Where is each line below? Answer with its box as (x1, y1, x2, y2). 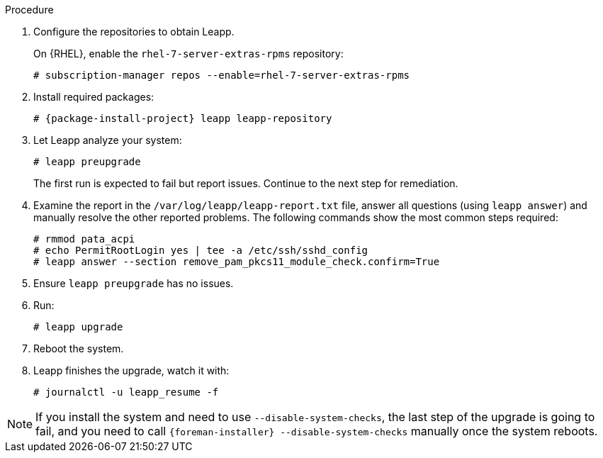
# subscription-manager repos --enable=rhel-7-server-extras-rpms (33, 69, 410, 81)
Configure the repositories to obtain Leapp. (33, 26, 235, 38)
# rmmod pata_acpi (33, 233, 135, 245)
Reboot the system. (33, 342, 124, 354)
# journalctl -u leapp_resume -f (33, 386, 219, 398)
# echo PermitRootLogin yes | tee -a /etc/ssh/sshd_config (33, 245, 368, 256)
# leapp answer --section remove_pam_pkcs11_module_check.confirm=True (33, 256, 440, 267)
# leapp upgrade (33, 321, 123, 333)
